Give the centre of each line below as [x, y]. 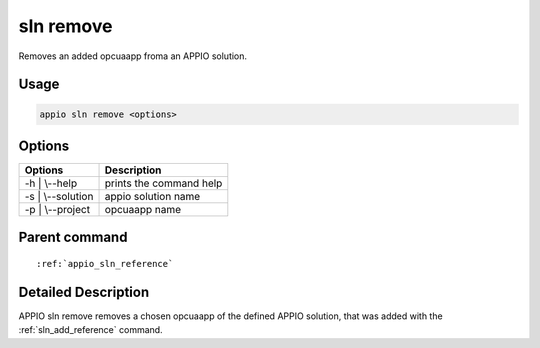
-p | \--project [57, 210]
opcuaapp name [143, 210]
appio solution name [152, 197]
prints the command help [163, 183]
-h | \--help [51, 183]
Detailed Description [84, 291]
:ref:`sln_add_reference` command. [91, 330]
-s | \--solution [59, 197]
